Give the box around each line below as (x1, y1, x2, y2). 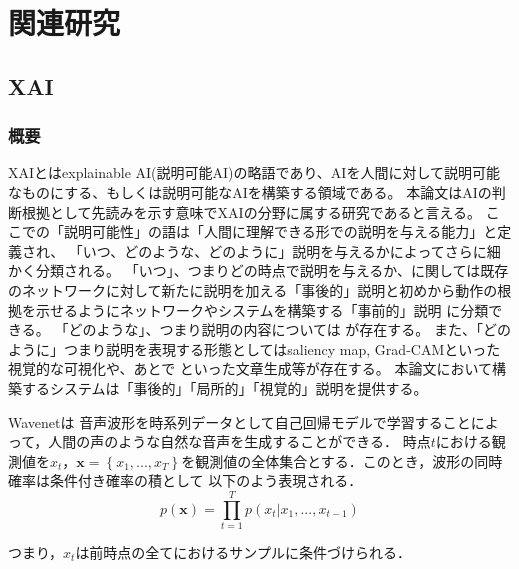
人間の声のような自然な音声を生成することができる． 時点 (48, 431, 431, 452)
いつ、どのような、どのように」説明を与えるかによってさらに (82, 240, 487, 261)
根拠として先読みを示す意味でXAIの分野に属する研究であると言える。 (21, 201, 482, 222)
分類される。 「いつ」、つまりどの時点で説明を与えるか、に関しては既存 (35, 260, 509, 281)
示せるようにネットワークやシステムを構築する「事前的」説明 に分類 (35, 299, 489, 320)
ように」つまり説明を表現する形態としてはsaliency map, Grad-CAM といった (8, 338, 501, 359)
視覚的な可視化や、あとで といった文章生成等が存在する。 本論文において (8, 358, 493, 379)
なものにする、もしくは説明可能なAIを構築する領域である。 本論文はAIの (8, 181, 492, 202)
